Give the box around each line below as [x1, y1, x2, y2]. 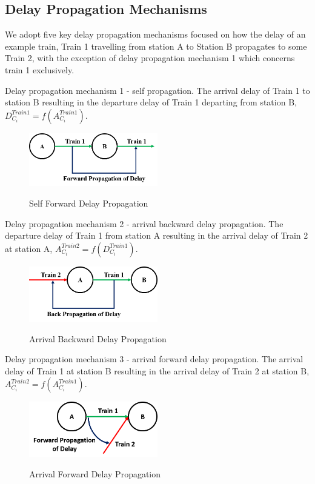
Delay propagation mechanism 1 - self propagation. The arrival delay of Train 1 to [5, 84, 310, 96]
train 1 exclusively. [5, 63, 75, 76]
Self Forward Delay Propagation [29, 196, 148, 209]
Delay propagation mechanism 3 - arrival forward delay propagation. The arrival [5, 353, 303, 365]
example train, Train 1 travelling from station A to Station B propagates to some [5, 39, 307, 52]
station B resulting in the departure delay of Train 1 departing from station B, [5, 96, 297, 108]
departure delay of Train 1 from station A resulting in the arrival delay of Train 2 [5, 229, 308, 242]
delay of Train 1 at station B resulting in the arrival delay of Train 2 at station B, [5, 364, 310, 377]
